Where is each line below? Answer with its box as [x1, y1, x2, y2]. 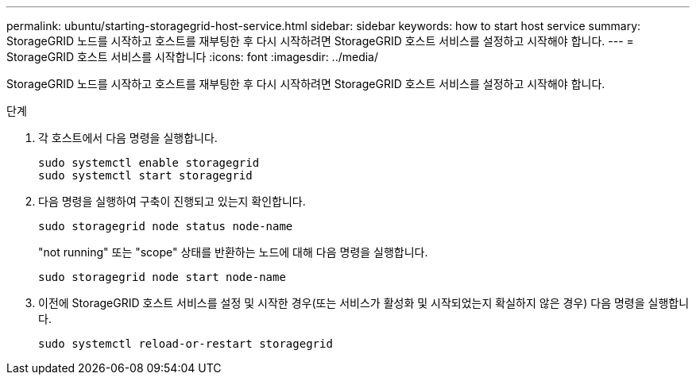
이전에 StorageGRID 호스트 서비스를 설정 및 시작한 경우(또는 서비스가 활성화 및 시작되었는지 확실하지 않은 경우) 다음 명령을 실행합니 [38, 296, 690, 310]
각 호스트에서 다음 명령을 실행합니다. [38, 131, 218, 144]
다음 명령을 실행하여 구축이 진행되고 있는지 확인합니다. [38, 194, 306, 208]
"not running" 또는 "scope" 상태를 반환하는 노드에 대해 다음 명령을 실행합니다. [38, 245, 428, 259]
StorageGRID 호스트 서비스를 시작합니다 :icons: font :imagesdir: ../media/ [6, 50, 379, 63]
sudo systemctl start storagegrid [38, 169, 253, 182]
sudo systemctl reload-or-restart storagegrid [38, 337, 333, 350]
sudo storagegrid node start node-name [38, 271, 286, 283]
